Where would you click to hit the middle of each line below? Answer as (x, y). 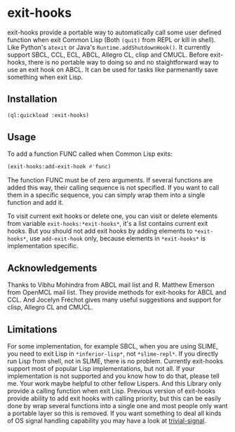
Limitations (32, 329)
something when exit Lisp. (45, 77)
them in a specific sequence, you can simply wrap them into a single (106, 195)
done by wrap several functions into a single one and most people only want (117, 405)
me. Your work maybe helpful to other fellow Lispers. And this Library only (115, 383)
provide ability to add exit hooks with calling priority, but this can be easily (114, 398)
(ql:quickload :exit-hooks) (48, 115)
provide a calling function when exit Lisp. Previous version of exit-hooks (112, 391)
